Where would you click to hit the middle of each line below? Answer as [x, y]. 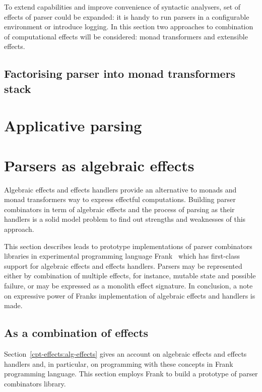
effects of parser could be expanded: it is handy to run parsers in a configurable [127, 16]
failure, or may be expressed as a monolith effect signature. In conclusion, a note [128, 285]
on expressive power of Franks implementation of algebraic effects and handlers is [130, 295]
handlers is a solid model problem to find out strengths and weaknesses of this [125, 219]
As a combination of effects [76, 333]
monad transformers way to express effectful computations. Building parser [120, 199]
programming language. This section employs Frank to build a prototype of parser [131, 374]
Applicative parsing [73, 126]
